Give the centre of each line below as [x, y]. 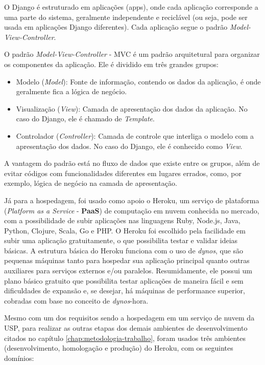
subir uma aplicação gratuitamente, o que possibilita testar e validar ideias [121, 240]
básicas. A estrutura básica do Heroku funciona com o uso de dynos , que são [124, 250]
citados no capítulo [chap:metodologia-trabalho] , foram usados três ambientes [125, 338]
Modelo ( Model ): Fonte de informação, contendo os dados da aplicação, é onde [138, 81]
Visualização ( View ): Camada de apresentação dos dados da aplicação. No [132, 108]
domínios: [19, 358]
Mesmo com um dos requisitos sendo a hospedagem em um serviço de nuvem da [129, 318]
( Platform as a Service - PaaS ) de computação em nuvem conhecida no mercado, [132, 210]
